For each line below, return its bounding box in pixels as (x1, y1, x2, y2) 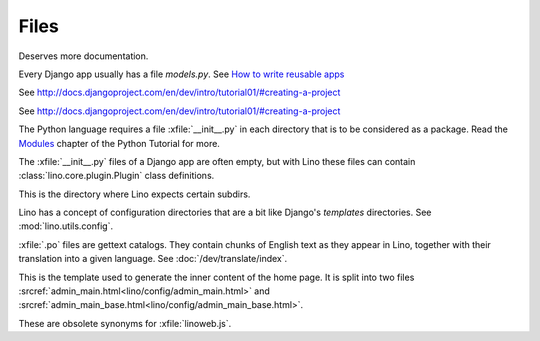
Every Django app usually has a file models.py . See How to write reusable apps (18, 68, 345, 80)
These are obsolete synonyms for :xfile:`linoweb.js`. (18, 317, 232, 329)
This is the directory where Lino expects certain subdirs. (18, 188, 251, 200)
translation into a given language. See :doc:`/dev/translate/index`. (18, 253, 288, 265)
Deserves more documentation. (18, 50, 149, 62)
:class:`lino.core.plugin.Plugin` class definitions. (18, 170, 215, 182)
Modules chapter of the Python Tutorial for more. (18, 137, 220, 149)
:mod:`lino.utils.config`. (18, 220, 114, 232)
